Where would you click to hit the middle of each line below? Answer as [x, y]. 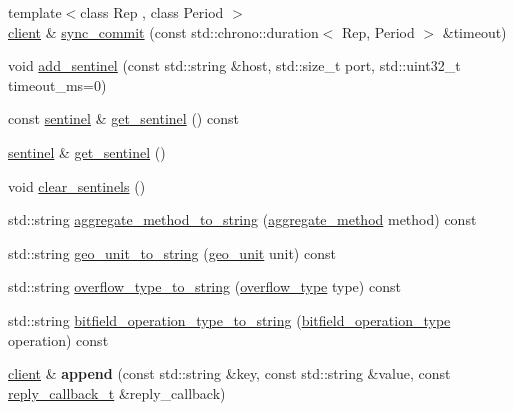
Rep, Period [378, 31]
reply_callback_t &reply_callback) [117, 392]
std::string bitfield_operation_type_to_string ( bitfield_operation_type [229, 319]
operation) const [58, 339]
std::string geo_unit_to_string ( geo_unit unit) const [172, 252]
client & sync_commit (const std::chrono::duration [163, 31]
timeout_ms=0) [57, 84]
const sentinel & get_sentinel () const [123, 118]
